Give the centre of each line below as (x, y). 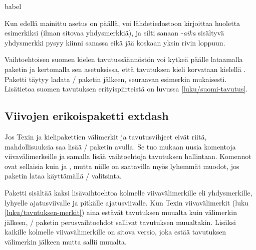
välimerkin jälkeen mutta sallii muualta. (66, 241)
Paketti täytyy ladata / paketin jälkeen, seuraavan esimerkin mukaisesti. (116, 79)
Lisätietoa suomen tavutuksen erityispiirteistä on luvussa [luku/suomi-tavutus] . (126, 89)
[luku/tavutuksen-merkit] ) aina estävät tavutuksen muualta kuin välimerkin (121, 212)
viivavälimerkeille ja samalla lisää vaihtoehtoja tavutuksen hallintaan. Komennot (128, 156)
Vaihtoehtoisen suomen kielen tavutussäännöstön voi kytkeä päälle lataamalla (124, 59)
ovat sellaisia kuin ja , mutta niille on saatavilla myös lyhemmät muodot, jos (122, 166)
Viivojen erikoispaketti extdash (87, 116)
